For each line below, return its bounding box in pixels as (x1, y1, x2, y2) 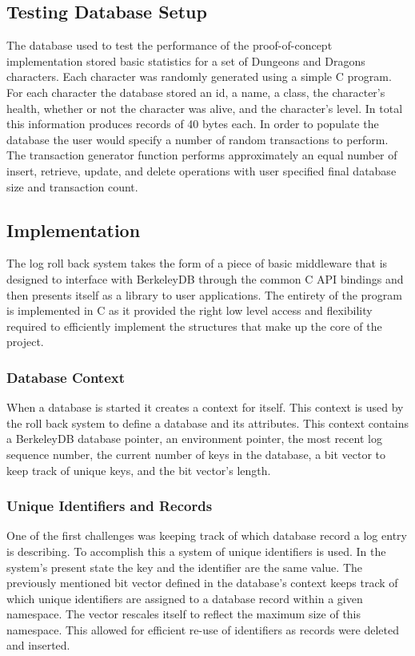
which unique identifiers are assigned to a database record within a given (6, 590, 363, 606)
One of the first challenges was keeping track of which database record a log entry (6, 527, 407, 544)
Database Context (6, 367, 126, 387)
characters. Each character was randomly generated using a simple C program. (6, 68, 392, 85)
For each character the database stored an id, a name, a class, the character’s (6, 83, 385, 100)
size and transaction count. (6, 178, 138, 195)
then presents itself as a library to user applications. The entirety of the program (6, 286, 403, 303)
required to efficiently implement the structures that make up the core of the (6, 317, 382, 334)
